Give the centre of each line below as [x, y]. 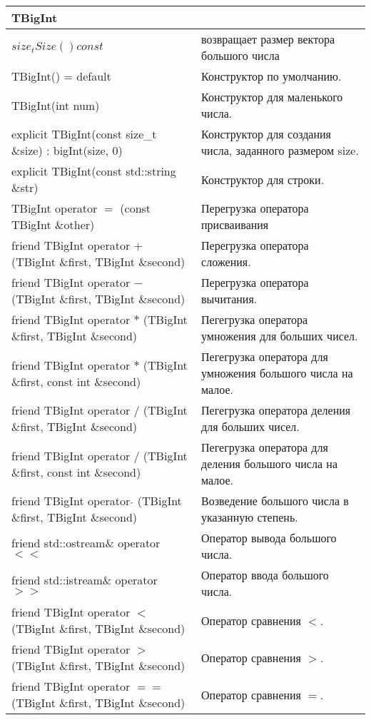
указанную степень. [250, 517]
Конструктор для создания [266, 134]
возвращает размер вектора [268, 39]
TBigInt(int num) [56, 105]
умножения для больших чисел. [280, 336]
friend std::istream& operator [85, 579]
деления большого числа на [269, 463]
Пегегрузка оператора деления [276, 410]
